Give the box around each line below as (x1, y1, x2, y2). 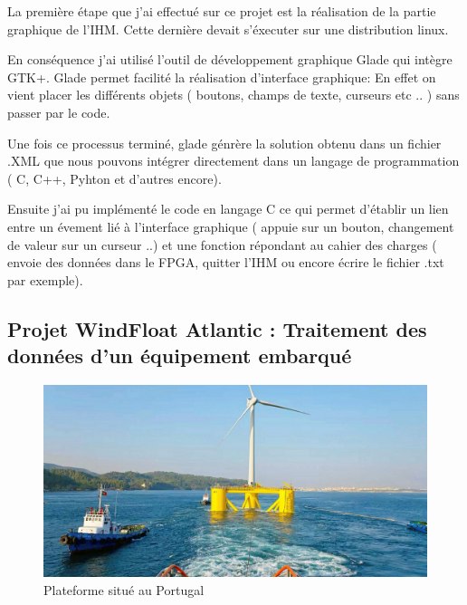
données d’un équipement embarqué (7, 341, 352, 370)
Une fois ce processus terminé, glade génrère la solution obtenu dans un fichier (7, 133, 442, 152)
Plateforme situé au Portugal (43, 580, 205, 599)
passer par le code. (7, 102, 110, 121)
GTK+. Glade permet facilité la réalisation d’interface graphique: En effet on (7, 67, 436, 86)
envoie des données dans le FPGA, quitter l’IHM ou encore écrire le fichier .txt (7, 253, 444, 272)
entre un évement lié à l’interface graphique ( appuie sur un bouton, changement (7, 216, 454, 235)
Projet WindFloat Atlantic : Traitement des (7, 314, 427, 342)
